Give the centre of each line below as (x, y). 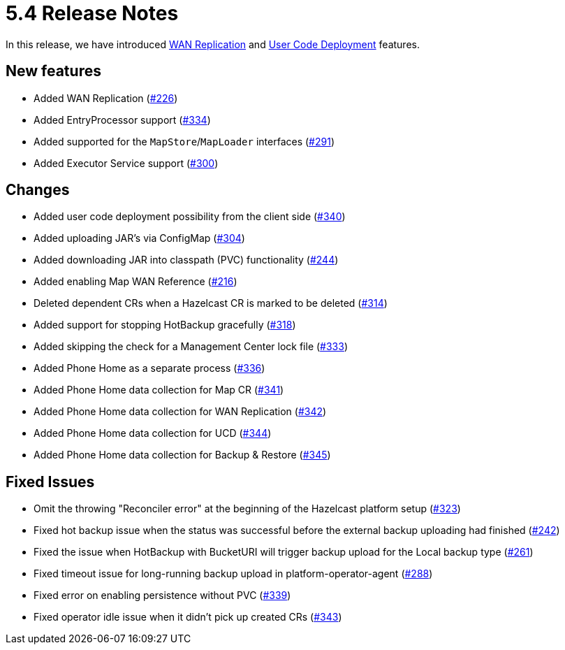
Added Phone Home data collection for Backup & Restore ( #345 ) (182, 455)
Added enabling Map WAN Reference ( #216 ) (135, 282)
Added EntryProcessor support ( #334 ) (122, 120)
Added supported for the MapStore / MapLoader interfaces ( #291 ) (184, 141)
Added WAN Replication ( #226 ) (106, 98)
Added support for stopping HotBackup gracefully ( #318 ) (165, 325)
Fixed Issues (50, 482)
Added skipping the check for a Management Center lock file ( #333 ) (191, 347)
